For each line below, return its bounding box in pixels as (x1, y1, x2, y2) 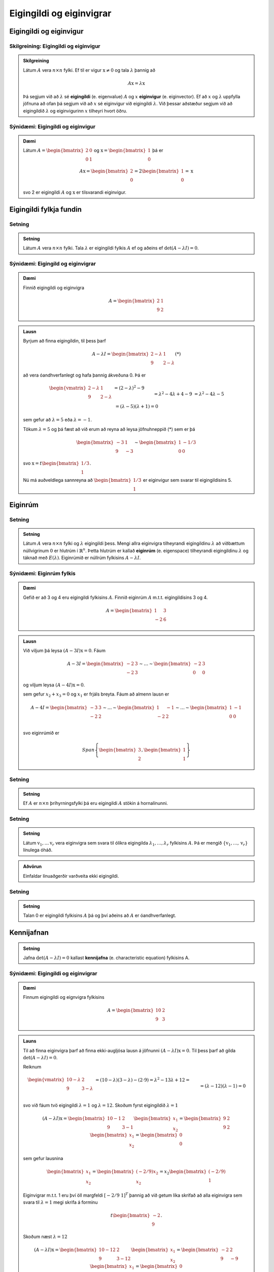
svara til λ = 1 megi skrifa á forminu (23, 1199, 98, 1205)
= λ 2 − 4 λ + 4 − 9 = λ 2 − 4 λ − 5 (154, 390, 224, 397)
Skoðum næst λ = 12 (23, 1233, 68, 1239)
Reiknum (23, 1064, 42, 1070)
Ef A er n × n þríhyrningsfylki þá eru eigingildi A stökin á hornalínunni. (23, 800, 168, 806)
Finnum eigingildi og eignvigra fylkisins (23, 994, 105, 1000)
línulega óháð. (23, 847, 53, 853)
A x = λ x (127, 80, 145, 86)
